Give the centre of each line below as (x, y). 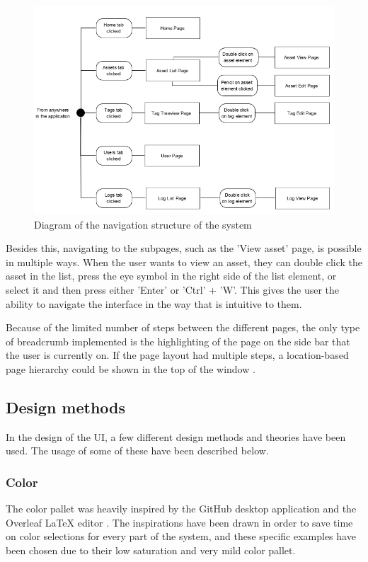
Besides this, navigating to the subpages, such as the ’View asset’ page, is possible (184, 248)
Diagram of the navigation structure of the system (143, 224)
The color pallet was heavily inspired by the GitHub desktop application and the (181, 509)
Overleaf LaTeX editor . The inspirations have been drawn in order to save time (179, 522)
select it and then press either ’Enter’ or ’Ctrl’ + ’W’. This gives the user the (173, 289)
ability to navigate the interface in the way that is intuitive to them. (154, 303)
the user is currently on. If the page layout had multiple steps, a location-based (177, 355)
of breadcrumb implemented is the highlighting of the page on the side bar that (178, 341)
